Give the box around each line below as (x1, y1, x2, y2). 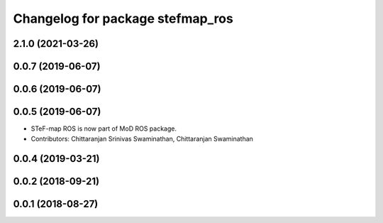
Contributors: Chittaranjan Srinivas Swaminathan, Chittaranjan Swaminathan (30, 134, 253, 143)
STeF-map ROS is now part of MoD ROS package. (30, 124, 177, 133)
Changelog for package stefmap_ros (13, 11, 233, 26)
